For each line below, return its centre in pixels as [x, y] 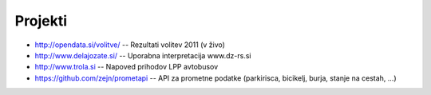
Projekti [41, 21]
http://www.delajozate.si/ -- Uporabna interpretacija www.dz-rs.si [143, 55]
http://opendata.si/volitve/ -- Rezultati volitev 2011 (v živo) [130, 45]
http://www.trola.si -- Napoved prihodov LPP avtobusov [127, 67]
